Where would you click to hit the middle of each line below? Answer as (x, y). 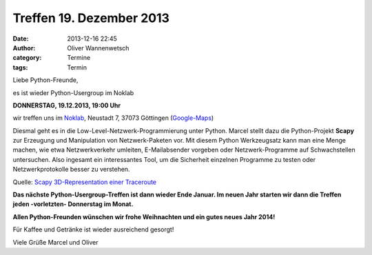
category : (27, 58)
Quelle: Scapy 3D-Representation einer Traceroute (85, 182)
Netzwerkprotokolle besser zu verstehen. (71, 170)
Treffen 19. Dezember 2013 (91, 18)
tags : (20, 67)
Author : (24, 48)
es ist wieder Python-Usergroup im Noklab (73, 92)
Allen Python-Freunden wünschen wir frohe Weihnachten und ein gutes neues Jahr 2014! (144, 216)
